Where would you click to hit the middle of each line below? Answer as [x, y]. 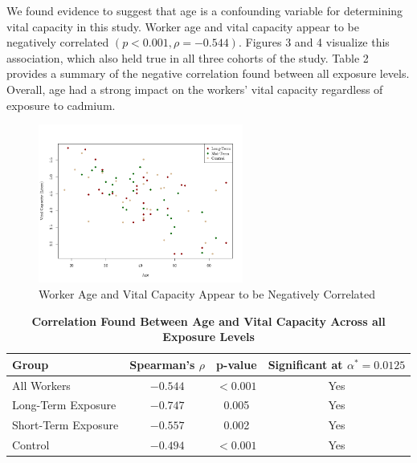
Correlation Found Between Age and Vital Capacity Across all [208, 321]
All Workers [41, 385]
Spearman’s [162, 364]
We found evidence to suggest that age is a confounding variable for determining [205, 10]
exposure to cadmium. [61, 105]
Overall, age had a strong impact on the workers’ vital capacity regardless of [195, 89]
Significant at [305, 364]
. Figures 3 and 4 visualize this [314, 42]
